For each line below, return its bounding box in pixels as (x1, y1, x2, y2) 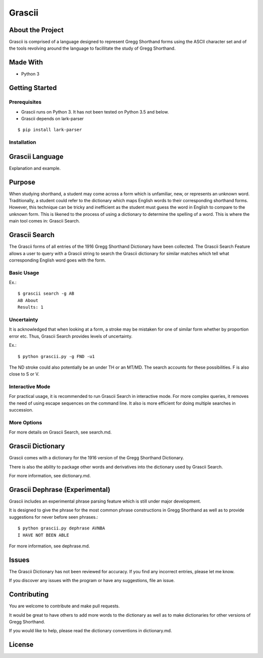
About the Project (9, 26, 64, 34)
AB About (18, 298, 38, 303)
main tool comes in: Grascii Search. (9, 218, 80, 224)
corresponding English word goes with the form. (9, 257, 106, 263)
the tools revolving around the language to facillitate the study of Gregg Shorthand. (9, 45, 176, 51)
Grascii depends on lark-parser (21, 115, 84, 121)
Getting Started (9, 84, 57, 92)
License (9, 640, 34, 649)
